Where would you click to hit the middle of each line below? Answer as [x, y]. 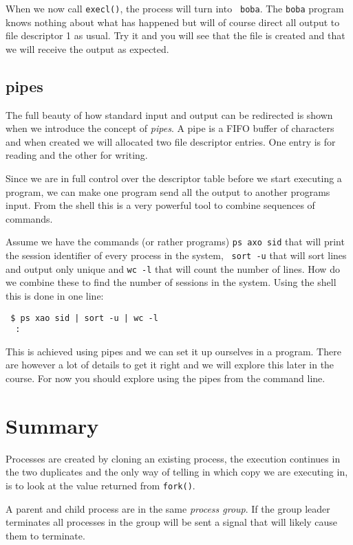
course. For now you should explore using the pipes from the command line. [165, 378]
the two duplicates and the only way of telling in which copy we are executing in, [177, 472]
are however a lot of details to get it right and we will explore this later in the [170, 365]
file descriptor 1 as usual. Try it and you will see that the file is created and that [175, 35]
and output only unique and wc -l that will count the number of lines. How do [173, 268]
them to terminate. [45, 535]
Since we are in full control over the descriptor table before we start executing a [174, 178]
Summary [52, 425]
